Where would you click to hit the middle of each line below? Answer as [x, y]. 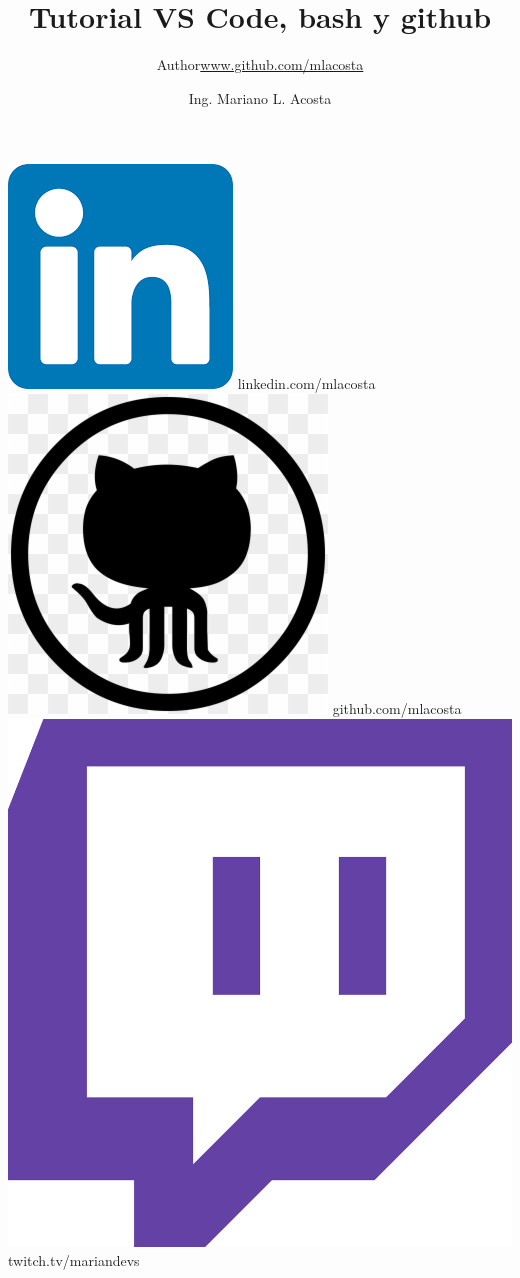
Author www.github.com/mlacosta [260, 64]
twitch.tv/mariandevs [74, 1260]
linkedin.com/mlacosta [306, 383]
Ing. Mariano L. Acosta [260, 97]
